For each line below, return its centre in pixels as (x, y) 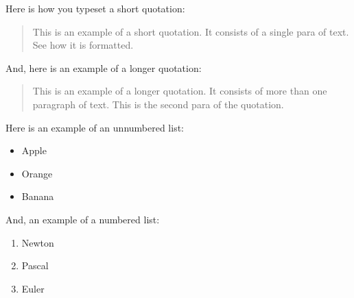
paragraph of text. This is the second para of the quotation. (158, 104)
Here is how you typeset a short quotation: (95, 8)
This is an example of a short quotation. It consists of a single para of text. (191, 31)
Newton (38, 242)
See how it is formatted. (83, 45)
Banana (38, 196)
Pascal (35, 265)
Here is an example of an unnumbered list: (95, 127)
